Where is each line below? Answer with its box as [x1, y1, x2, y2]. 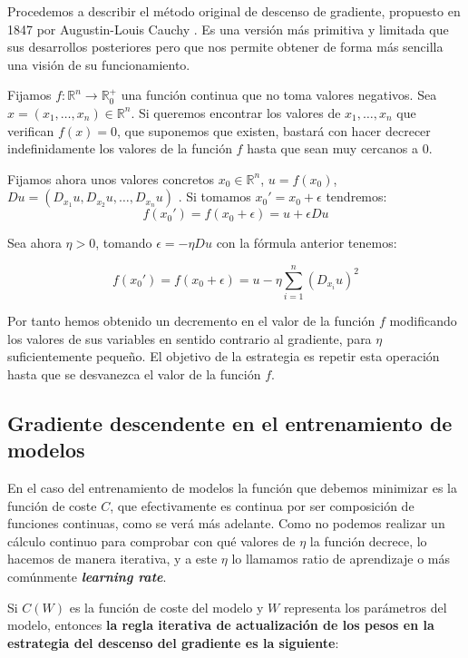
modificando [389, 311, 457, 330]
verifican [7, 121, 54, 140]
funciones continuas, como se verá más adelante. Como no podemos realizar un [7, 514, 445, 533]
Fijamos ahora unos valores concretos [7, 169, 215, 188]
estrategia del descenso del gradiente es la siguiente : [7, 633, 339, 652]
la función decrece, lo [309, 531, 427, 550]
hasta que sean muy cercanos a [247, 139, 418, 158]
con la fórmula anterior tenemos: [216, 233, 397, 252]
